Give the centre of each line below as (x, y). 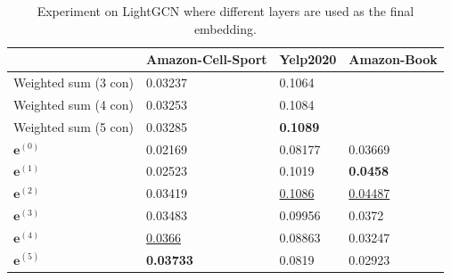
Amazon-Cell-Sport (207, 59)
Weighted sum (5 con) (74, 126)
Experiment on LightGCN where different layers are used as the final (225, 11)
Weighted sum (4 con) (74, 104)
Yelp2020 (308, 59)
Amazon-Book (393, 59)
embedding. (225, 28)
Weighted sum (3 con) (74, 82)
